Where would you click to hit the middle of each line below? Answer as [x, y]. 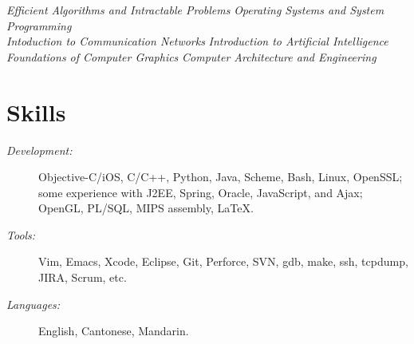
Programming [39, 25]
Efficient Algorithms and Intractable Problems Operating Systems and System [195, 10]
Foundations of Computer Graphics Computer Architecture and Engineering [191, 56]
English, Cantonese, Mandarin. [114, 331]
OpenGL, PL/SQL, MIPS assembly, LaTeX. [146, 208]
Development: [39, 150]
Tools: [21, 234]
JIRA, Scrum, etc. [83, 277]
